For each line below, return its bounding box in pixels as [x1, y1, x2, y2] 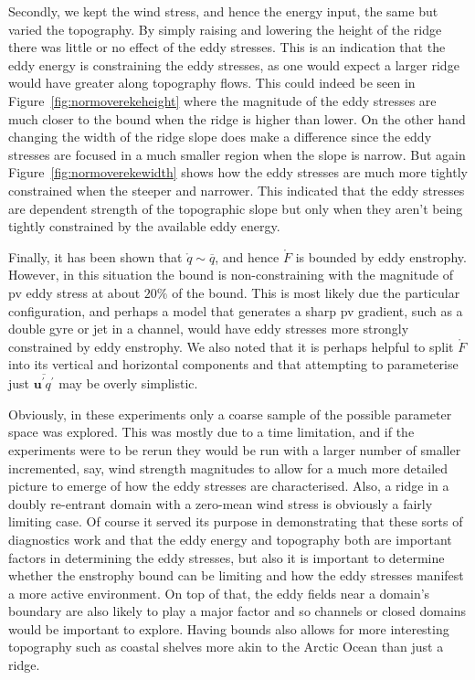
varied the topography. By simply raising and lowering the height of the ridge [8, 19, 442, 38]
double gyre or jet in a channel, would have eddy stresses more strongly [8, 319, 409, 338]
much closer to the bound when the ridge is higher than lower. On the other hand [8, 109, 466, 128]
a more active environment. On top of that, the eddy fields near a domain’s [8, 583, 430, 602]
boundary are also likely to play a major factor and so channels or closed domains [8, 601, 467, 621]
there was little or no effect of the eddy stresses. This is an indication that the [8, 37, 446, 57]
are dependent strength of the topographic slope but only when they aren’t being [8, 198, 463, 218]
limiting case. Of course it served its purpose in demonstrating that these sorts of [8, 512, 463, 531]
